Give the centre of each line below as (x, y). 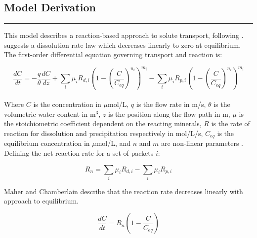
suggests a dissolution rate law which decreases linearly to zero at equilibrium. (123, 45)
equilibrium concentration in (47, 143)
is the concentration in (67, 104)
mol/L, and (113, 143)
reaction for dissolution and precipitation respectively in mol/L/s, (104, 133)
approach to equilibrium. (42, 201)
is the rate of (231, 123)
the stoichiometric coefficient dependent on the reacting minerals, (103, 123)
